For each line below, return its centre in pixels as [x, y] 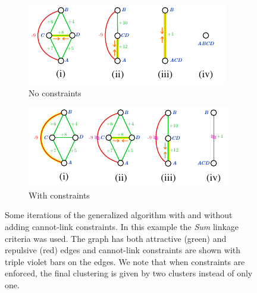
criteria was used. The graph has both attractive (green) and [116, 238]
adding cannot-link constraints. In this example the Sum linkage [122, 226]
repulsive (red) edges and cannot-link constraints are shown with [123, 250]
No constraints [55, 92]
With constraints [59, 195]
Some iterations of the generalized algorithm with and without [119, 215]
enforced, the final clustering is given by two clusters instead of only [129, 273]
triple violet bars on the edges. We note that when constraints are [125, 261]
